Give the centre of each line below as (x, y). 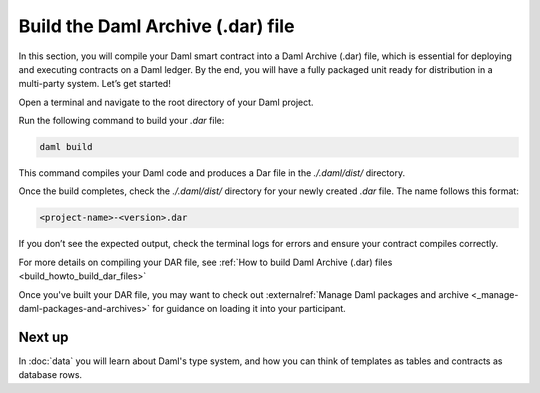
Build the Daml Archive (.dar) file (156, 26)
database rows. (50, 375)
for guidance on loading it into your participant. (249, 308)
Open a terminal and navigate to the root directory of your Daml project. (166, 102)
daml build (66, 147)
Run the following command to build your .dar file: (121, 121)
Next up (43, 336)
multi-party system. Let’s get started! (95, 84)
